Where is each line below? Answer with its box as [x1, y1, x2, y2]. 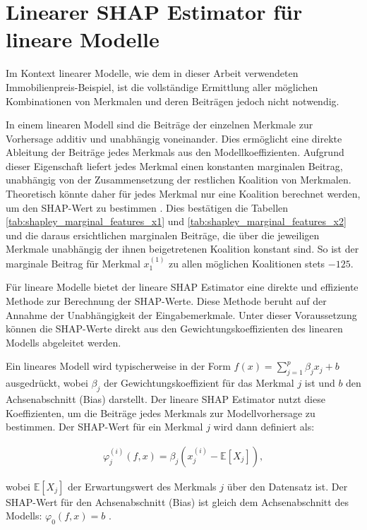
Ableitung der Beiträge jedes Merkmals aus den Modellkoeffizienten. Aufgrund [6, 145, 344, 159]
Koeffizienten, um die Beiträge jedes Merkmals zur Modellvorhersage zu [6, 405, 315, 420]
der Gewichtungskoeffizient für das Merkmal [103, 375, 294, 390]
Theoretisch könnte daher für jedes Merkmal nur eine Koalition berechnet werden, [6, 186, 361, 201]
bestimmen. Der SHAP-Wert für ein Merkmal [6, 419, 203, 434]
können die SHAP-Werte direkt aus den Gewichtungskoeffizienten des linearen [6, 321, 343, 336]
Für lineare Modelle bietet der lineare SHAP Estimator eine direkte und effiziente [6, 279, 359, 294]
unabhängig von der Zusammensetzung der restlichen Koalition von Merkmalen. [6, 172, 351, 187]
